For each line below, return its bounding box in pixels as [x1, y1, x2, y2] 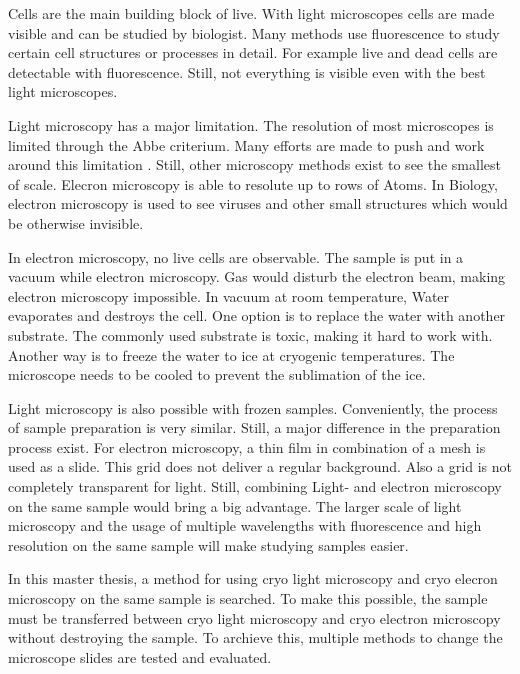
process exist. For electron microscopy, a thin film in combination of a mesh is [8, 436, 486, 457]
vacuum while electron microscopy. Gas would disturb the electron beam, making [8, 266, 506, 287]
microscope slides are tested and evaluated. [8, 646, 272, 667]
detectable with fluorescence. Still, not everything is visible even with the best [8, 61, 486, 82]
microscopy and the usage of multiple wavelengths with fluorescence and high [8, 515, 482, 536]
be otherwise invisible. [8, 212, 144, 233]
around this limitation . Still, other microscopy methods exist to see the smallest [8, 154, 501, 175]
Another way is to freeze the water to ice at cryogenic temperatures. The [8, 344, 455, 365]
